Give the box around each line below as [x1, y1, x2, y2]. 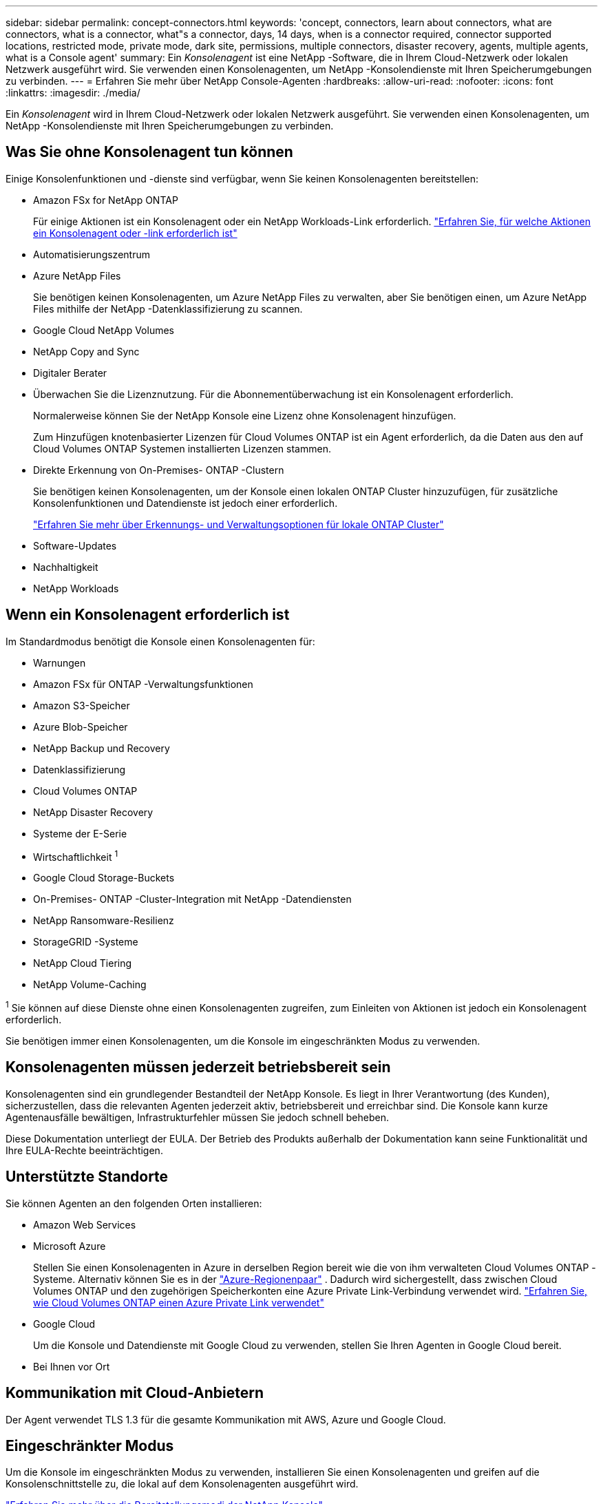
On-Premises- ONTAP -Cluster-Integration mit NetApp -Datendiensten [33, 893, 352, 906]
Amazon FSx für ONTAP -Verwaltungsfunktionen [33, 678, 253, 690]
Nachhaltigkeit [33, 561, 98, 573]
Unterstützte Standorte [6, 1168, 169, 1186]
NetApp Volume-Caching [33, 979, 147, 991]
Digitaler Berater [33, 366, 107, 379]
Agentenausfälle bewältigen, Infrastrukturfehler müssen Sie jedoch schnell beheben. [6, 1111, 389, 1123]
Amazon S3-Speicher [33, 699, 130, 711]
